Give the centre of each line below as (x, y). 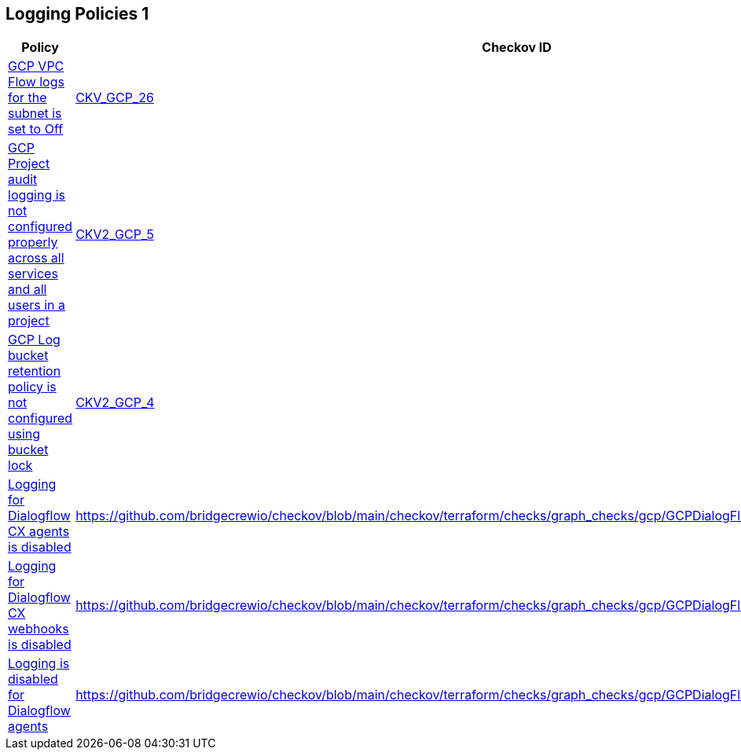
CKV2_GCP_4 (115, 403)
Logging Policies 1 (77, 14)
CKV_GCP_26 (115, 98)
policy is (32, 387)
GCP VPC (36, 66)
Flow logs (36, 82)
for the (28, 98)
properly (33, 242)
